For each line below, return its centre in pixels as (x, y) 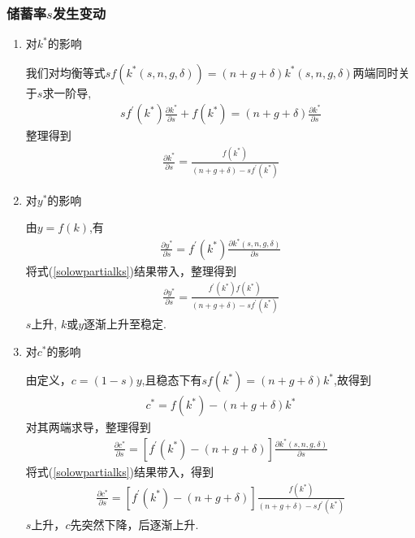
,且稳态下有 (172, 380)
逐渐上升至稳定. (125, 324)
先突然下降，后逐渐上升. (134, 525)
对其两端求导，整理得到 (88, 427)
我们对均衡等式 (65, 72)
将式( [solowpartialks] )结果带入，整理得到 (131, 270)
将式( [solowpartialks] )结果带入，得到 (120, 471)
